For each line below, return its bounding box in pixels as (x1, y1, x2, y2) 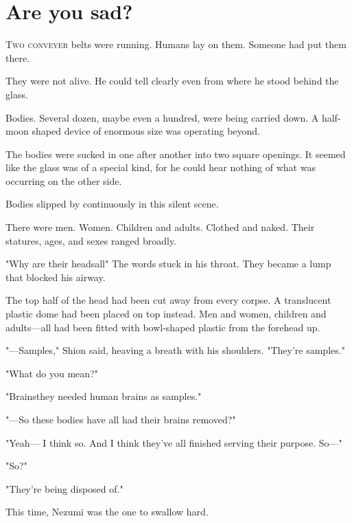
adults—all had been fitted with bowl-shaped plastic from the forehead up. (5, 320, 320, 334)
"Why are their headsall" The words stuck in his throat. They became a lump (5, 256, 331, 271)
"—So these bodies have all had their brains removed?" (5, 412, 236, 426)
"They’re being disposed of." (5, 481, 124, 496)
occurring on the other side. (5, 173, 122, 188)
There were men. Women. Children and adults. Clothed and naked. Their (5, 220, 315, 234)
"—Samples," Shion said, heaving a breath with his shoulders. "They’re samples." (5, 343, 345, 357)
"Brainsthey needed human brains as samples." (5, 389, 202, 403)
